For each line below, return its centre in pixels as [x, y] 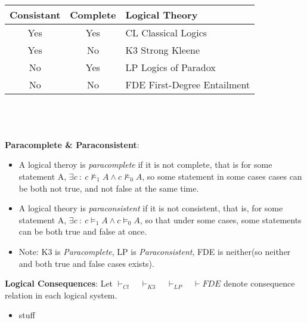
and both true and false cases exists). [86, 263]
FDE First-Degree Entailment [188, 84]
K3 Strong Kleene [162, 50]
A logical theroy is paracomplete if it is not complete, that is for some [145, 164]
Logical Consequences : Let [59, 283]
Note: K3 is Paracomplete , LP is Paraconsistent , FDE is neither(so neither [155, 251]
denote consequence [259, 283]
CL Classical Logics [166, 33]
